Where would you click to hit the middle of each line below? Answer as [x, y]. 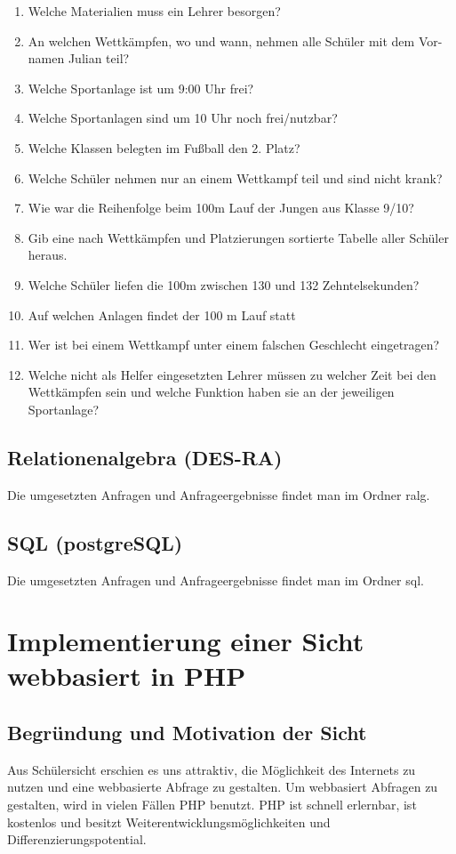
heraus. [48, 255]
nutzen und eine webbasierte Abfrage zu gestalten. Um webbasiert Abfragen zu [223, 787]
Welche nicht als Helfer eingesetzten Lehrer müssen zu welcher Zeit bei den [232, 374]
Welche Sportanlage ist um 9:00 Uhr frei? [141, 88]
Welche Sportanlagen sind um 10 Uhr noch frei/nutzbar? [183, 118]
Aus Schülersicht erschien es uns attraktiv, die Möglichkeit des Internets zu [212, 769]
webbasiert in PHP [127, 676]
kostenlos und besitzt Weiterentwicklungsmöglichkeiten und [169, 822]
